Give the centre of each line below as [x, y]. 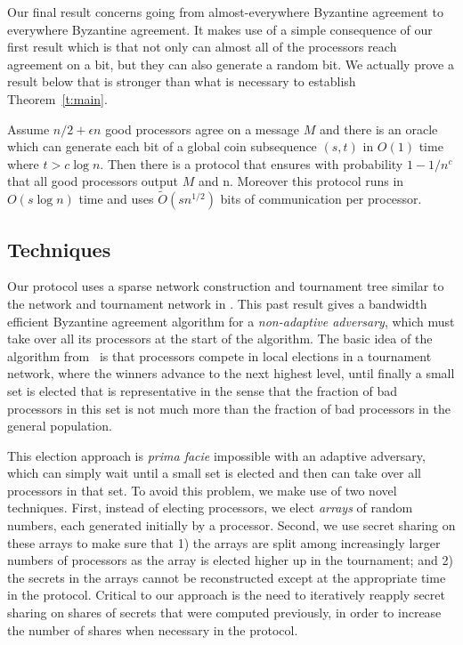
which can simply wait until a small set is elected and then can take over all [215, 473]
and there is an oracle [378, 129]
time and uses [116, 199]
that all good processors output [93, 181]
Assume [28, 129]
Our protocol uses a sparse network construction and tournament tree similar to [226, 286]
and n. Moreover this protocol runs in [301, 181]
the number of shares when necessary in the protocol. [153, 629]
